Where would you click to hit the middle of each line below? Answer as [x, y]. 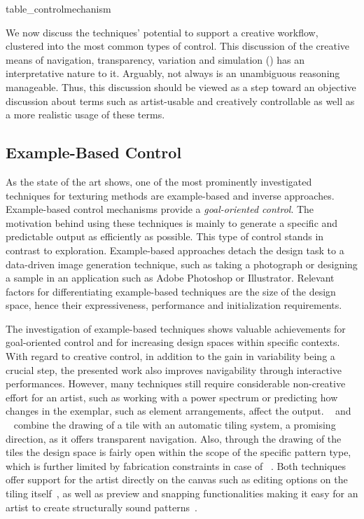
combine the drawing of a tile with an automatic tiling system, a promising [175, 425]
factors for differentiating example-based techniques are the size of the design [171, 291]
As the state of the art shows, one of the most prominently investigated [159, 181]
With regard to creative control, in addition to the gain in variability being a [170, 356]
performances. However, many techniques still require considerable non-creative [176, 383]
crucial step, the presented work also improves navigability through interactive [174, 369]
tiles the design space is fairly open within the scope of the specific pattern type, [178, 452]
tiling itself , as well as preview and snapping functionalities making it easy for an [182, 493]
